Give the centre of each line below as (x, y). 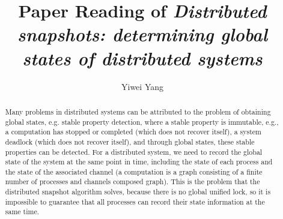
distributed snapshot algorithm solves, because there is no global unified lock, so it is (138, 192)
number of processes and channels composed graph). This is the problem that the (132, 181)
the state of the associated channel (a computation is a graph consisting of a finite (134, 171)
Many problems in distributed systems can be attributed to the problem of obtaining (138, 111)
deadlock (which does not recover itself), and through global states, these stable (130, 141)
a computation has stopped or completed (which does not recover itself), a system (133, 132)
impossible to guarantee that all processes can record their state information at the (135, 201)
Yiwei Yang (142, 86)
